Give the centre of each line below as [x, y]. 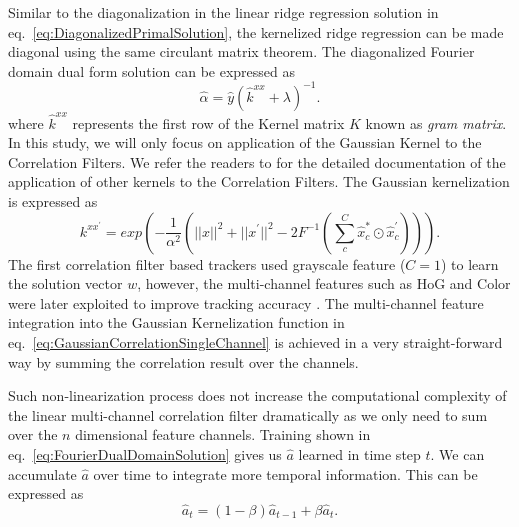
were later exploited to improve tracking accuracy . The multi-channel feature [246, 302]
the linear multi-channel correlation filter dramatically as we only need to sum [248, 414]
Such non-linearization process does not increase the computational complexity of [257, 395]
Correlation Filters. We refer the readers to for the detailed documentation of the [257, 161]
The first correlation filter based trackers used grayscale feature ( [207, 263]
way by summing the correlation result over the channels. [183, 361]
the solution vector [65, 283]
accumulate [42, 473]
